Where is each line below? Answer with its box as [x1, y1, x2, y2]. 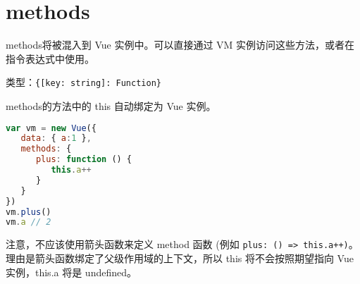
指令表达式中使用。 [6, 51, 94, 66]
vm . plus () [6, 206, 51, 217]
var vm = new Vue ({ [6, 123, 97, 133]
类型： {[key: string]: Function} [6, 75, 161, 89]
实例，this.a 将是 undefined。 [6, 264, 137, 279]
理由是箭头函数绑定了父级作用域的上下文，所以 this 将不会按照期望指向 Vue [6, 250, 354, 265]
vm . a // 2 [6, 217, 51, 228]
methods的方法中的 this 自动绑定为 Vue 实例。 [6, 98, 216, 113]
